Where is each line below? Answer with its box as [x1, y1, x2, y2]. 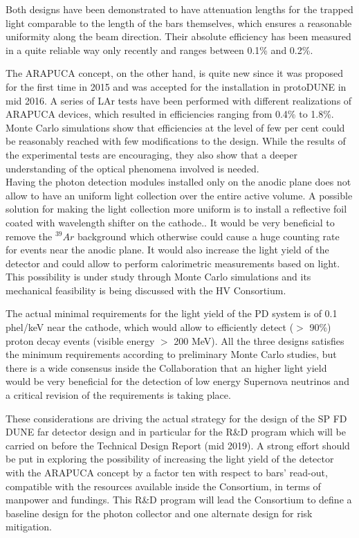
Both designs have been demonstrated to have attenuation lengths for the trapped [6, 2, 353, 16]
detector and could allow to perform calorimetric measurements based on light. [6, 255, 340, 270]
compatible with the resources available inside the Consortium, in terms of [6, 478, 321, 493]
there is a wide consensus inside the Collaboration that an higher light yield [6, 360, 327, 375]
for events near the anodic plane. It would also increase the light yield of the [6, 242, 329, 257]
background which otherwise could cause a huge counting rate [77, 228, 340, 243]
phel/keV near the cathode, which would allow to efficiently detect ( [6, 320, 294, 334]
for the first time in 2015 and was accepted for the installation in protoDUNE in [6, 79, 347, 93]
